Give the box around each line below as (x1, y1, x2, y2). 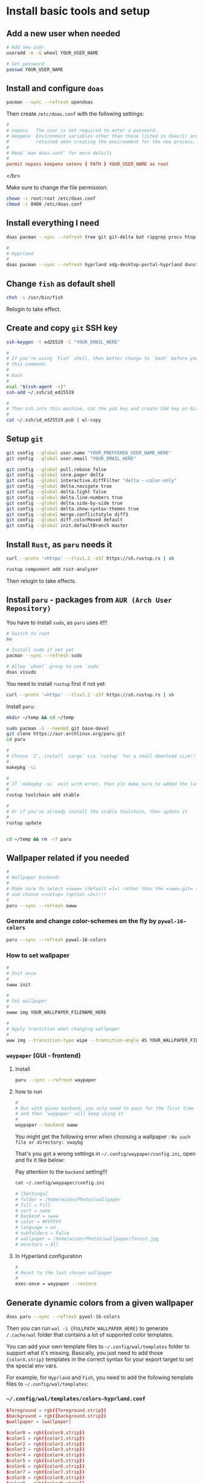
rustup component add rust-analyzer (6, 566, 98, 572)
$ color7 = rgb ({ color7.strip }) (6, 1468, 85, 1475)
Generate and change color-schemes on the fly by (6, 917, 157, 925)
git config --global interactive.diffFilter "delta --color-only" (6, 478, 177, 484)
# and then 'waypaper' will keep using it (14, 1111, 124, 1117)
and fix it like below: (14, 1156, 65, 1164)
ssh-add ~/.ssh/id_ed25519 (6, 389, 74, 396)
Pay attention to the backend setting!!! (14, 1168, 108, 1176)
